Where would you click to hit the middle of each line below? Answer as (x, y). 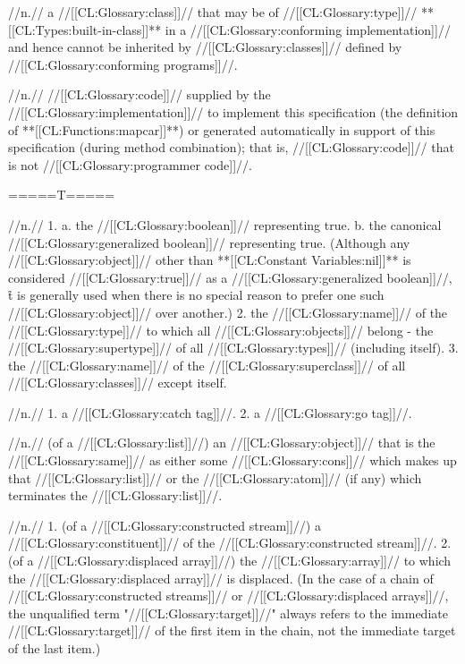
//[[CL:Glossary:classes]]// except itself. (118, 383)
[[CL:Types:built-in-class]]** (85, 29)
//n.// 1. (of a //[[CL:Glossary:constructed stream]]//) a (165, 525)
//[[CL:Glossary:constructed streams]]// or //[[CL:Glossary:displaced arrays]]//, (228, 596)
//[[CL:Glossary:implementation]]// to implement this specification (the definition (233, 111)
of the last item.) (55, 648)
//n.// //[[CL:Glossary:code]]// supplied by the (139, 94)
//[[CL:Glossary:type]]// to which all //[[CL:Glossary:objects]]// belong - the (221, 330)
